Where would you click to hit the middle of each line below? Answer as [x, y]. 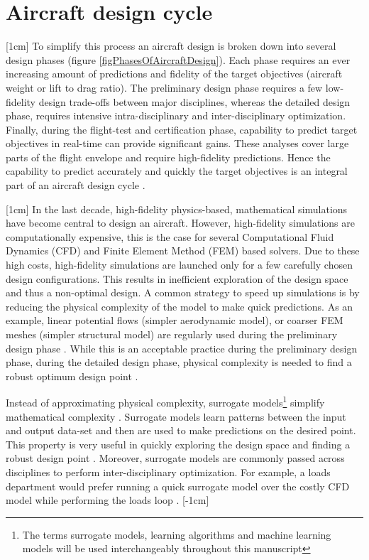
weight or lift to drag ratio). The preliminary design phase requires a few [164, 87]
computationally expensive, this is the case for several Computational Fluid [170, 236]
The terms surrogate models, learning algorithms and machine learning [177, 534]
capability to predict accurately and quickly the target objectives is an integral [177, 171]
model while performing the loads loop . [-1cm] [108, 500]
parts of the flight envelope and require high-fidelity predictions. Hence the [168, 157]
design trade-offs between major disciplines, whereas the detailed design [194, 101]
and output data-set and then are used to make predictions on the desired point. [181, 430]
